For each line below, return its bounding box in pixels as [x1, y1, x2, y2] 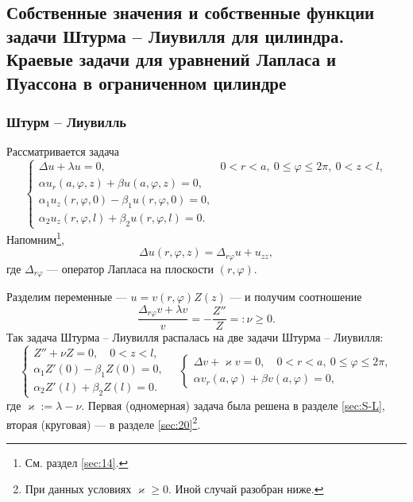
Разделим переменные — [6, 288, 127, 305]
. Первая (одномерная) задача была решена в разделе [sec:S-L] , [81, 396, 385, 413]
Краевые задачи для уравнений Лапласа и [6, 47, 337, 71]
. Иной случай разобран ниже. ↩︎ [168, 481, 324, 497]
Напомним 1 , [6, 228, 64, 247]
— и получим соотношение [230, 288, 362, 305]
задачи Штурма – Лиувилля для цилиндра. [6, 23, 345, 48]
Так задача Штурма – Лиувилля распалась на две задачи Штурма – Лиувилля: [6, 329, 384, 346]
